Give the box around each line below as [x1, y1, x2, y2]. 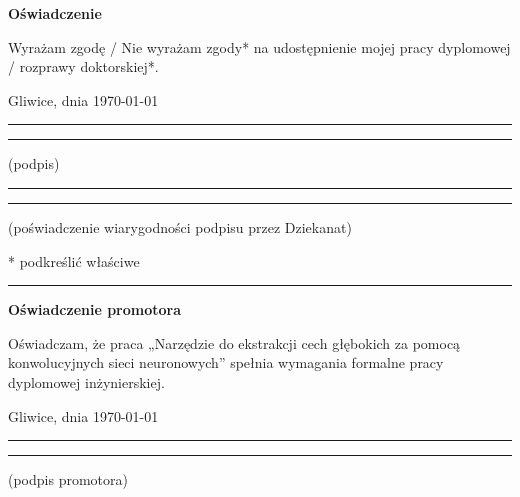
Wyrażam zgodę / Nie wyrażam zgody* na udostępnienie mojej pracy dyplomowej [8, 36, 511, 57]
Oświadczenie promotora [8, 299, 182, 320]
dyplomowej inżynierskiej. [8, 371, 165, 392]
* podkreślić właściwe [8, 250, 140, 271]
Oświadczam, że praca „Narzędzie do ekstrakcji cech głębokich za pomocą [8, 332, 461, 353]
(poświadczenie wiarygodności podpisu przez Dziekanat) [8, 216, 352, 237]
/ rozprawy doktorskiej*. [8, 56, 159, 77]
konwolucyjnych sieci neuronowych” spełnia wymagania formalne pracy [8, 352, 444, 373]
